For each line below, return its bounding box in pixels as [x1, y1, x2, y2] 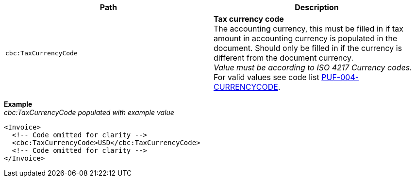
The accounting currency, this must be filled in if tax [214, 24, 404, 33]
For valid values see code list [214, 72, 319, 82]
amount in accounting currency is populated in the [214, 33, 398, 43]
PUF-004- [321, 72, 359, 82]
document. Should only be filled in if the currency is [214, 43, 402, 53]
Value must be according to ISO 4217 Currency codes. [214, 63, 412, 72]
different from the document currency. [214, 53, 353, 63]
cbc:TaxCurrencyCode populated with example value [4, 108, 174, 116]
